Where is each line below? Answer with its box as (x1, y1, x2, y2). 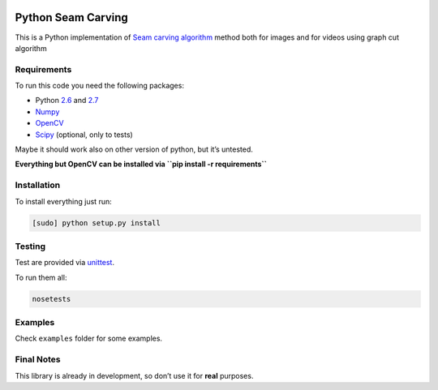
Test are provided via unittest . (15, 258, 115, 268)
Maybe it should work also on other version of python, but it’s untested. (15, 144, 253, 154)
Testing (15, 240, 46, 251)
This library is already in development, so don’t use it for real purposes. (15, 371, 254, 380)
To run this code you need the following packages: (15, 81, 184, 91)
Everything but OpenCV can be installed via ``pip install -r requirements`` (15, 159, 268, 169)
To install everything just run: (15, 196, 113, 206)
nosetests (32, 294, 71, 303)
